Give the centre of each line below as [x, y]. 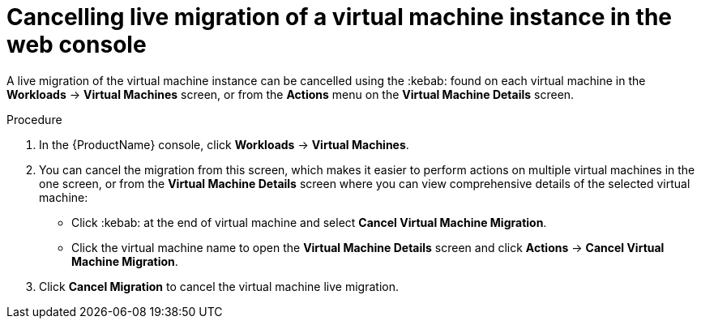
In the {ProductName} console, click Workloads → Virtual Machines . [224, 144]
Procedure [34, 119]
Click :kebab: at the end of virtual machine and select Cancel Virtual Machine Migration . [309, 222]
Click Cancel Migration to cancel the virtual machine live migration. [219, 286]
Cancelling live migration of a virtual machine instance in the [340, 17]
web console [77, 45]
